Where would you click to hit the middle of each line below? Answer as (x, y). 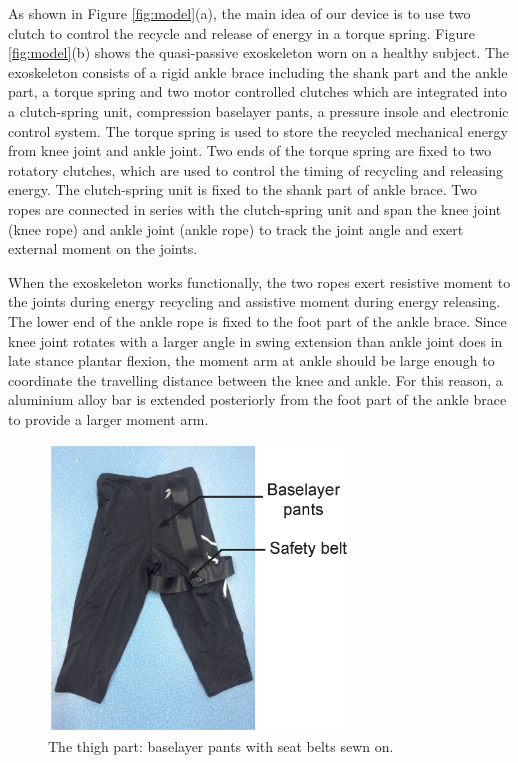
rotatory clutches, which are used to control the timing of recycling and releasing (256, 169)
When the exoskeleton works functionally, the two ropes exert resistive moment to (259, 281)
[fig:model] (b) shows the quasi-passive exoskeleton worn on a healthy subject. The (259, 52)
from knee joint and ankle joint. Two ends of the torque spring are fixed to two (250, 150)
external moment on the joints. (103, 248)
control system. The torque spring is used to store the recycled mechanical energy (258, 130)
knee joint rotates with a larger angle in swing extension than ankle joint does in (255, 340)
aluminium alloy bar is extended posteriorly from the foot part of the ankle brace (257, 399)
